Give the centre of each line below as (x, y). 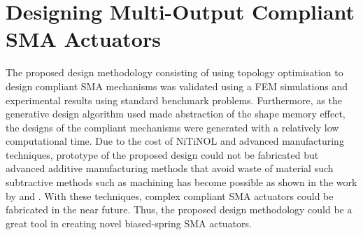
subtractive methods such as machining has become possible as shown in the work (181, 182)
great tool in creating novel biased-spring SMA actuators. (129, 223)
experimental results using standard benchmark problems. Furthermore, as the (174, 100)
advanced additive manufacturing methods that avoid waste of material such (170, 168)
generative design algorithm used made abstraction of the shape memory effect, (176, 114)
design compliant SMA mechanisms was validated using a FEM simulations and (177, 86)
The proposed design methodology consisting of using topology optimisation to (175, 72)
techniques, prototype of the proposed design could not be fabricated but (162, 154)
